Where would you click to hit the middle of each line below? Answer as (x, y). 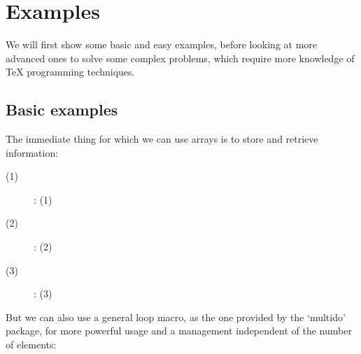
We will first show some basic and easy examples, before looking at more (162, 44)
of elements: (31, 345)
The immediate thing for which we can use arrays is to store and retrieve (162, 139)
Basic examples (62, 109)
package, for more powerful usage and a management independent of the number (179, 331)
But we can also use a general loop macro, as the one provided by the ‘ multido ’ (176, 317)
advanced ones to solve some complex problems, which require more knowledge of (180, 58)
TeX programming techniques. (70, 72)
